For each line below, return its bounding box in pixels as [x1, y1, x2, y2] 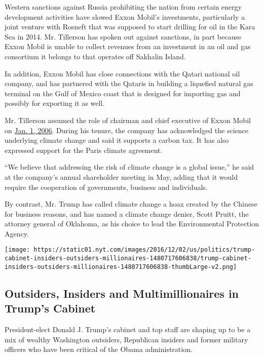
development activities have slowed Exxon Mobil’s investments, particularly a [5, 11, 245, 22]
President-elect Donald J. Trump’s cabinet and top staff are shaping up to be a [5, 324, 251, 335]
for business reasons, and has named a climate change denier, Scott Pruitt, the [5, 208, 249, 219]
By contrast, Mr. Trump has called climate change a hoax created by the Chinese [5, 199, 257, 209]
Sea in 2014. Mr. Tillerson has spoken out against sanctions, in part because [5, 31, 241, 42]
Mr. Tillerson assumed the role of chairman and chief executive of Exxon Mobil [5, 114, 251, 125]
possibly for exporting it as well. [5, 98, 105, 108]
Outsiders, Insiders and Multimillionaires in [5, 285, 239, 301]
